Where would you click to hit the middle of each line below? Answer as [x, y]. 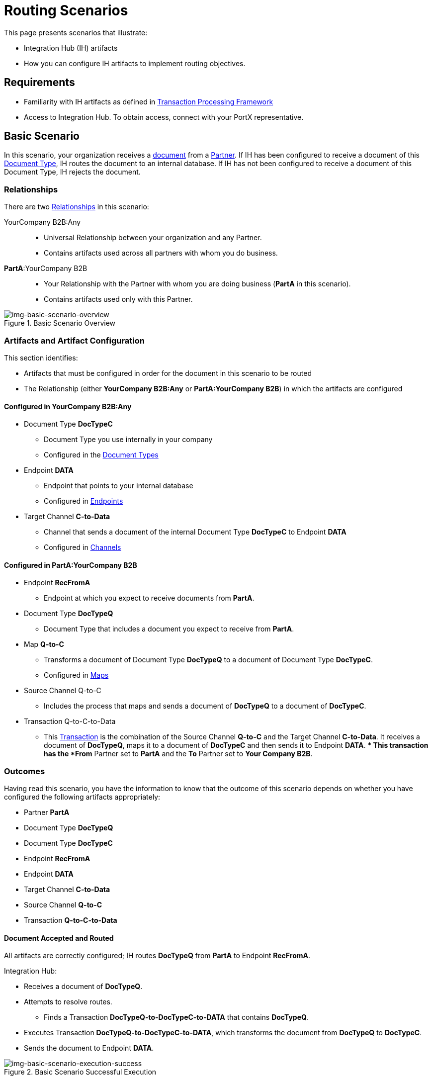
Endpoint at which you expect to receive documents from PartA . [149, 598]
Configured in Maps [76, 675]
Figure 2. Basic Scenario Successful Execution [80, 1072]
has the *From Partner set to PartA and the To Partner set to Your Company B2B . [178, 754]
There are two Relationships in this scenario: [77, 207]
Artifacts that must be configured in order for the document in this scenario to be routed [168, 373]
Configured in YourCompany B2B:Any [68, 406]
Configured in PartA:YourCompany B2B [71, 565]
